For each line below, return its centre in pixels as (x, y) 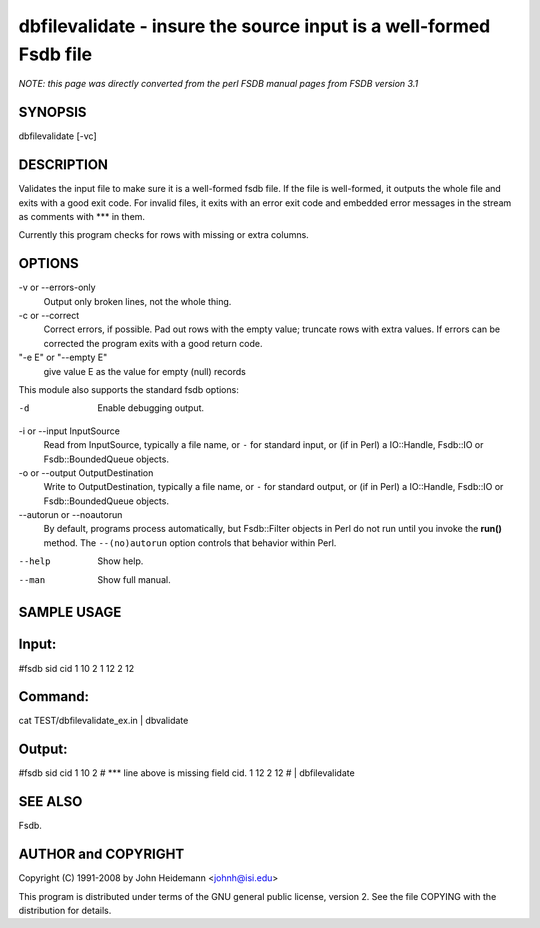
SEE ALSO (50, 801)
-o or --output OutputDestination (86, 472)
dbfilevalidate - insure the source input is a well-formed (254, 26)
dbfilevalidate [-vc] (57, 136)
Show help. (120, 561)
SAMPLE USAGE (70, 612)
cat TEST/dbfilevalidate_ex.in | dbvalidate (103, 721)
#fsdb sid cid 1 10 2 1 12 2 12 (76, 668)
